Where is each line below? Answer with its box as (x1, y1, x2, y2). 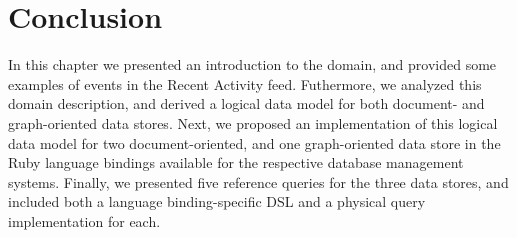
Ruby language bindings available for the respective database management (8, 152, 464, 173)
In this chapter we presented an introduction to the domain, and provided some (8, 54, 497, 75)
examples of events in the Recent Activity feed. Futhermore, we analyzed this (8, 73, 482, 94)
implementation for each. (8, 210, 161, 231)
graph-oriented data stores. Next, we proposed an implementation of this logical (8, 112, 498, 133)
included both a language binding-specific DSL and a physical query (8, 191, 426, 212)
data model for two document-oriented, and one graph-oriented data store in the (8, 132, 501, 153)
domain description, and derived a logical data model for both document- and (8, 93, 485, 114)
